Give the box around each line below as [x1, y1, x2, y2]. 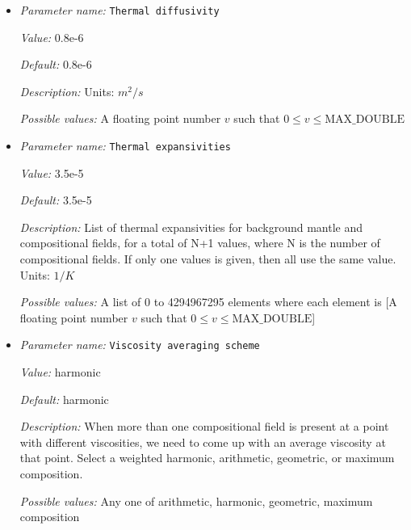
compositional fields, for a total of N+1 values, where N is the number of [19, 234, 380, 251]
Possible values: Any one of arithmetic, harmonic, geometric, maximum [19, 492, 373, 509]
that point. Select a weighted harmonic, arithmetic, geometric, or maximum [19, 449, 395, 466]
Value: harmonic [19, 364, 101, 381]
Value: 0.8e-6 [19, 28, 84, 45]
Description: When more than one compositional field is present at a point [19, 418, 389, 435]
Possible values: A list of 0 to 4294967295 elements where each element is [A [19, 293, 397, 310]
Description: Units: [19, 82, 115, 99]
